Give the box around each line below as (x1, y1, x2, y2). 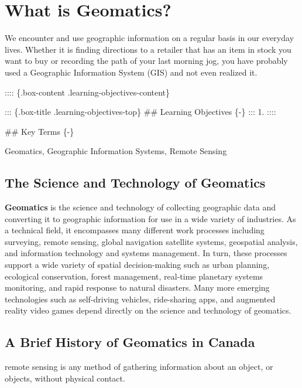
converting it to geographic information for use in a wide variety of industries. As (5, 212, 296, 224)
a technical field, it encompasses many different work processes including (5, 224, 265, 236)
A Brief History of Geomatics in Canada (5, 333, 255, 351)
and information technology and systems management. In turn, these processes (5, 247, 287, 259)
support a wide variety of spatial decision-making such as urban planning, (5, 258, 270, 271)
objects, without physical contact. (5, 372, 125, 384)
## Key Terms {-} (5, 125, 74, 137)
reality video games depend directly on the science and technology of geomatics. (5, 304, 291, 316)
